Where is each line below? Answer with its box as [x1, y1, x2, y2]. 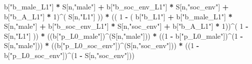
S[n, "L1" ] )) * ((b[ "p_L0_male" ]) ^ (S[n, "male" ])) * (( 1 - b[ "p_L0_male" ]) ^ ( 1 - [4, 30, 243, 41]
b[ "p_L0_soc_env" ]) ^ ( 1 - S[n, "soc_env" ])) [4, 50, 134, 60]
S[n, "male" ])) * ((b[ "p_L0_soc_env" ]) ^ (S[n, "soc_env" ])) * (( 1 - [4, 40, 199, 51]
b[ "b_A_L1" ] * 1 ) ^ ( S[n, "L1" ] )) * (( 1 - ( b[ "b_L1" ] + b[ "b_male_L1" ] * [4, 11, 232, 21]
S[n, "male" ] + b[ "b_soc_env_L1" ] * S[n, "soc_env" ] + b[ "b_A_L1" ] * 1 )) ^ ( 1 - [4, 21, 248, 31]
